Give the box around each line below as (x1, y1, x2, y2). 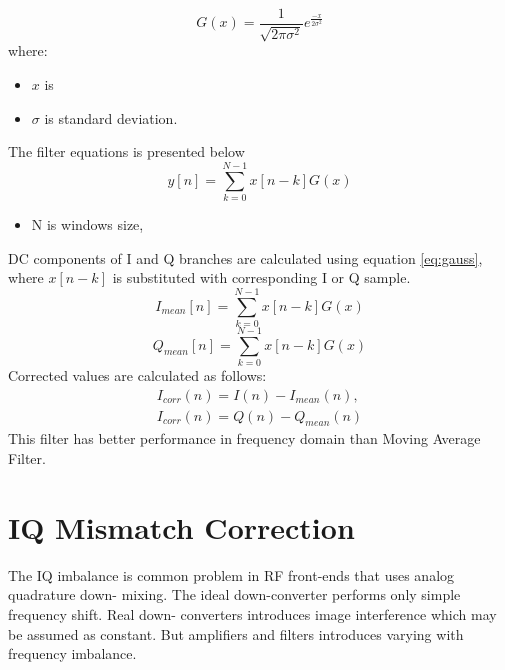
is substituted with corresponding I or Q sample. (112, 267, 411, 288)
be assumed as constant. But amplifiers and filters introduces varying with (8, 623, 464, 644)
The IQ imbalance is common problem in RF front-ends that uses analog (8, 564, 455, 585)
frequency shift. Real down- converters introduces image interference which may (8, 603, 497, 624)
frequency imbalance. (8, 643, 137, 664)
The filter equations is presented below (8, 141, 245, 162)
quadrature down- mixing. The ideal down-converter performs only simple (8, 584, 461, 605)
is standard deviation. (44, 107, 178, 128)
